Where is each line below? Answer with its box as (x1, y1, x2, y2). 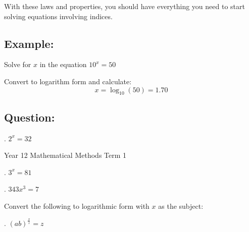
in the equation (39, 59, 87, 70)
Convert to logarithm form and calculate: (4, 76, 132, 86)
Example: (4, 35, 54, 51)
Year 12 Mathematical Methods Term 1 (4, 150, 127, 160)
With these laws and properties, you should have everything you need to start (4, 1, 245, 11)
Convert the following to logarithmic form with (4, 200, 150, 211)
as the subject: (158, 200, 204, 211)
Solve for (4, 59, 31, 70)
